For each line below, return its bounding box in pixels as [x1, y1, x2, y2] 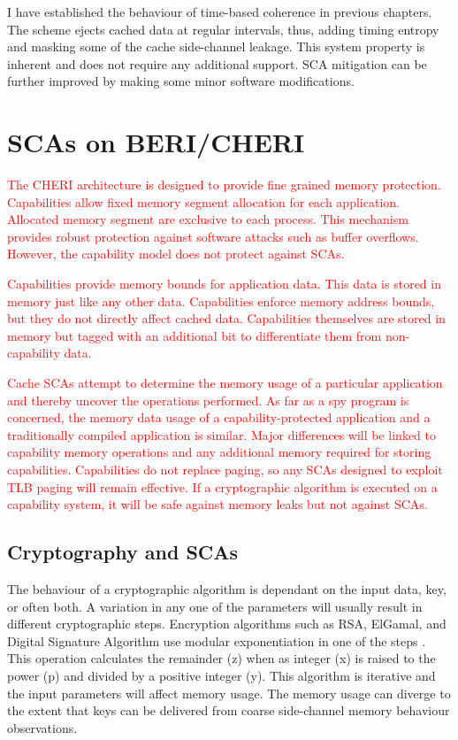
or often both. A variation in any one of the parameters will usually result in [7, 597, 423, 615]
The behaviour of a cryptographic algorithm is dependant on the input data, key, [7, 579, 447, 597]
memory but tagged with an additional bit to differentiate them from [7, 326, 382, 344]
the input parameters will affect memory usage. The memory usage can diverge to [7, 683, 451, 702]
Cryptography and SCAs [7, 538, 239, 566]
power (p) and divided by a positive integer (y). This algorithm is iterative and [7, 666, 436, 684]
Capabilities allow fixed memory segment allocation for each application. [7, 192, 400, 211]
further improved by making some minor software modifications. [7, 72, 355, 90]
